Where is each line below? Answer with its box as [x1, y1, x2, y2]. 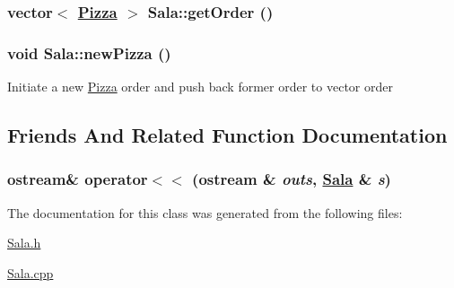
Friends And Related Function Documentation [7, 121, 448, 149]
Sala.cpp [7, 263, 54, 282]
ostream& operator [7, 168, 148, 190]
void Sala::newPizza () [7, 41, 171, 64]
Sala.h [7, 233, 41, 252]
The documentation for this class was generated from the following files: [7, 203, 403, 222]
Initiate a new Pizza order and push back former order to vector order [7, 77, 393, 96]
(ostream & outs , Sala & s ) [192, 168, 391, 190]
